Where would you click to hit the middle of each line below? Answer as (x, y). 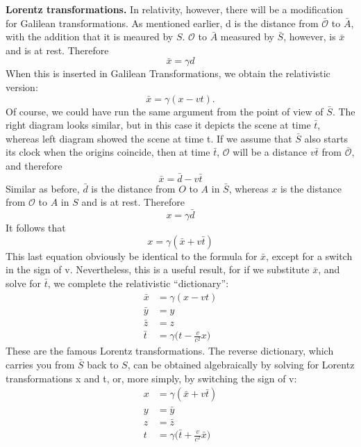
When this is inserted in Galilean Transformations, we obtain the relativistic (168, 73)
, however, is (310, 36)
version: (22, 87)
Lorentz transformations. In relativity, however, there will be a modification (175, 9)
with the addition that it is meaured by (90, 36)
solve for (24, 283)
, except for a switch (309, 255)
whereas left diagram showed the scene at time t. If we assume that (149, 138)
